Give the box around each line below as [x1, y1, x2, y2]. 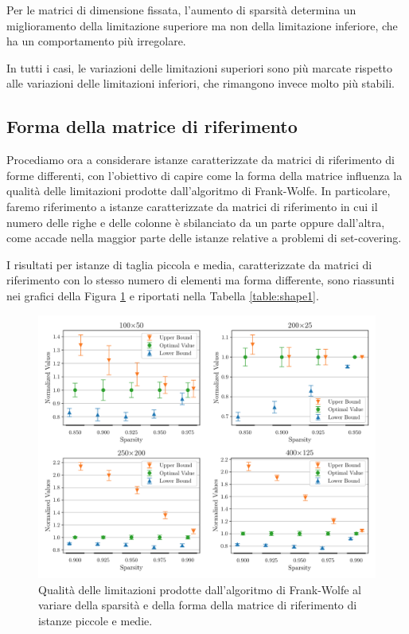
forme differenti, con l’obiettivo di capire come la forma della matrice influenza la [6, 166, 403, 183]
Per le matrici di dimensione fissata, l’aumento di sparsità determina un [6, 2, 356, 18]
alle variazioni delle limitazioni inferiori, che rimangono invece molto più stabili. [6, 75, 395, 92]
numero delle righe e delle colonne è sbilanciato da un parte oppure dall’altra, [6, 213, 385, 230]
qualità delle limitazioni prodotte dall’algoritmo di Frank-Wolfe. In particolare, [6, 182, 391, 199]
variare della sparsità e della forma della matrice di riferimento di [38, 597, 357, 613]
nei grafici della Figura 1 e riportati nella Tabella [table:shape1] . [6, 287, 319, 303]
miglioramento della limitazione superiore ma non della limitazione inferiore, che [6, 17, 398, 33]
